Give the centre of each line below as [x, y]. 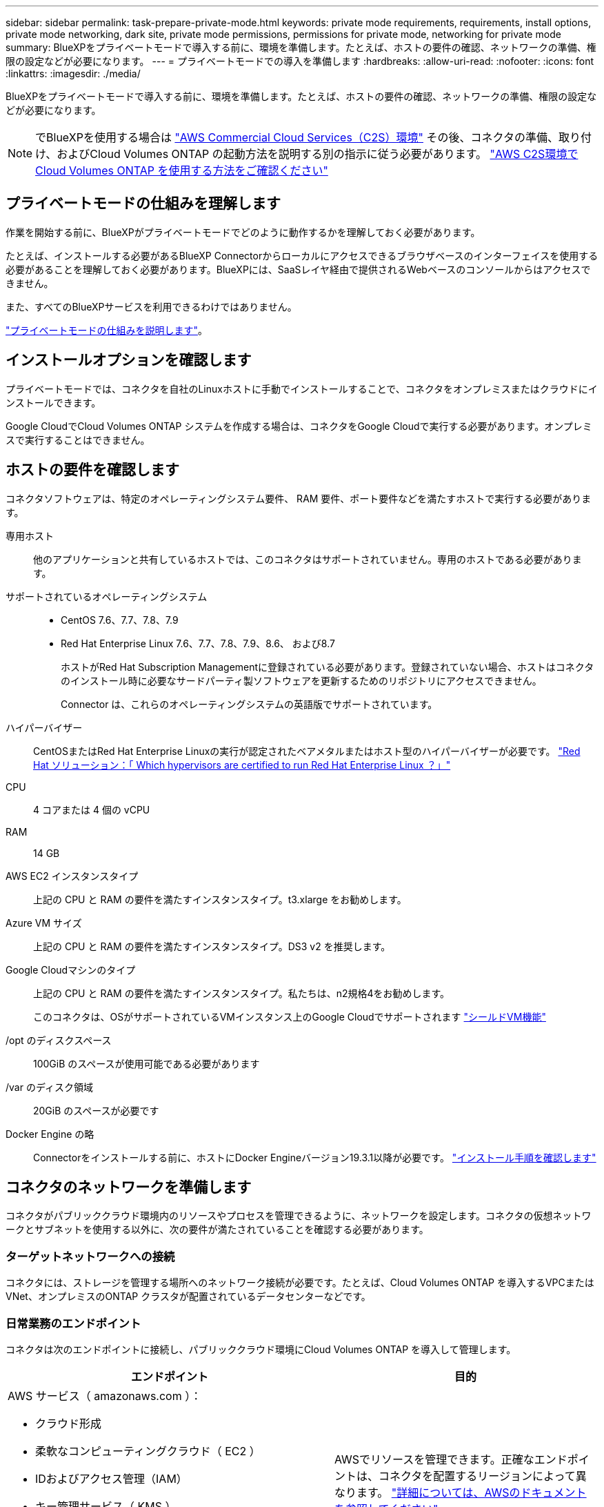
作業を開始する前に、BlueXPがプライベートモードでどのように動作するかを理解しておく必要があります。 [243, 232]
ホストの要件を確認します [92, 470]
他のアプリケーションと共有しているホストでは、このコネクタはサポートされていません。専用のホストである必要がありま [308, 559]
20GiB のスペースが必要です [96, 1110]
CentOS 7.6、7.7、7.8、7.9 [120, 620]
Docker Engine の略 [50, 1134]
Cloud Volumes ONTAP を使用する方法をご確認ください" [182, 170]
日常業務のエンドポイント [73, 1323]
